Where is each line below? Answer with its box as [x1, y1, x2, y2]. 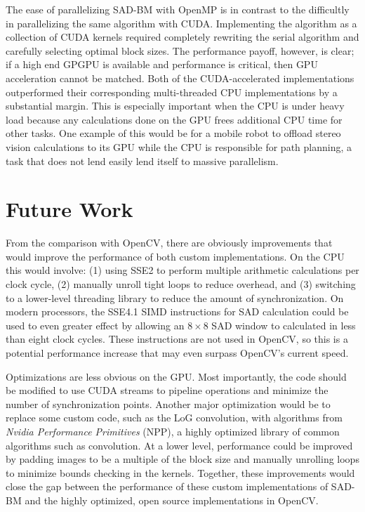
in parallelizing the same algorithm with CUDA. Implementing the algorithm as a [6, 15, 357, 30]
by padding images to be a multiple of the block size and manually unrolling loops [6, 452, 359, 466]
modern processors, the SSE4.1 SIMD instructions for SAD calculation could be [6, 304, 349, 319]
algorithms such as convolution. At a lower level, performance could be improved [6, 438, 353, 452]
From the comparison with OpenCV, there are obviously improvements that [6, 235, 333, 250]
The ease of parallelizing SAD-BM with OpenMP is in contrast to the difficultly [6, 2, 350, 16]
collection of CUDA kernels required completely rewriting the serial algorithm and [6, 29, 359, 44]
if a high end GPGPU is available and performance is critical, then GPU [6, 57, 318, 72]
